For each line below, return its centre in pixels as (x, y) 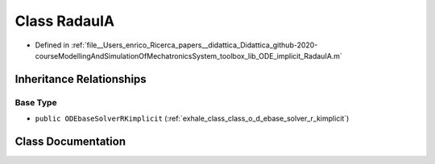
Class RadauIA (65, 21)
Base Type (36, 102)
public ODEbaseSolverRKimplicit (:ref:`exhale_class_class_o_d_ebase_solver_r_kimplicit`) (192, 119)
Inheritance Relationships (81, 79)
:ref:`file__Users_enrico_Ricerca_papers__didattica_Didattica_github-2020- (195, 45)
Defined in (52, 45)
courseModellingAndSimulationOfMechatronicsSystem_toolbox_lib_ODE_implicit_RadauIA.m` (188, 55)
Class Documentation (70, 141)
